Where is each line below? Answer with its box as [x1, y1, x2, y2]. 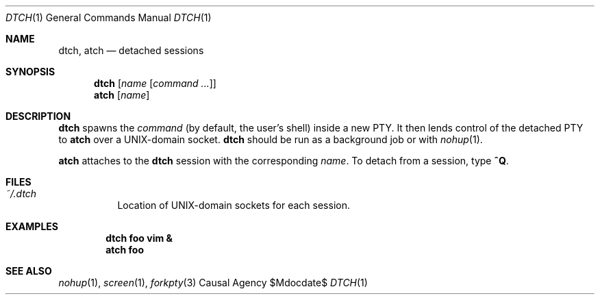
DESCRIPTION [5, 110, 71, 122]
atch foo [105, 244, 145, 255]
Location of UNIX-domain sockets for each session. [117, 199, 350, 211]
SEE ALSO [5, 265, 52, 277]
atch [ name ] [94, 89, 150, 101]
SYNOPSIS [5, 66, 55, 77]
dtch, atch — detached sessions [58, 45, 204, 56]
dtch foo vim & [105, 232, 173, 244]
